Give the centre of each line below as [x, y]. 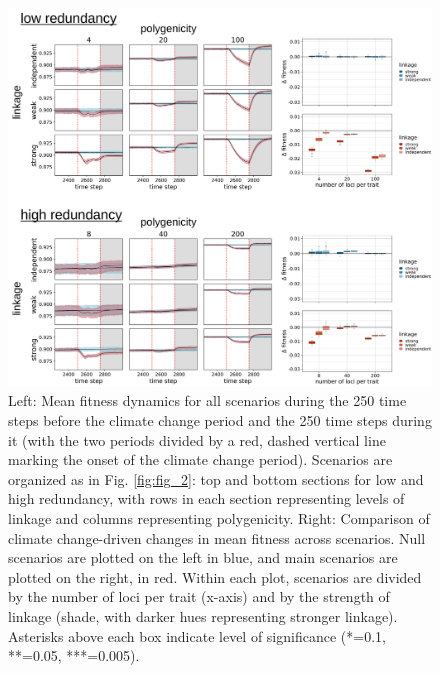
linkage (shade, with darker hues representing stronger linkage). [203, 615]
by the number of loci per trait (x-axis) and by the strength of [199, 596]
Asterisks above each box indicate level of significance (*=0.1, [197, 635]
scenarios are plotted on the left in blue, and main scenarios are [203, 557]
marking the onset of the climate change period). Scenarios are [200, 459]
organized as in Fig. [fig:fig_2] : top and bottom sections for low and [216, 478]
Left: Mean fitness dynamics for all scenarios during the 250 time [207, 400]
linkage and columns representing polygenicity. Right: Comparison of [219, 518]
